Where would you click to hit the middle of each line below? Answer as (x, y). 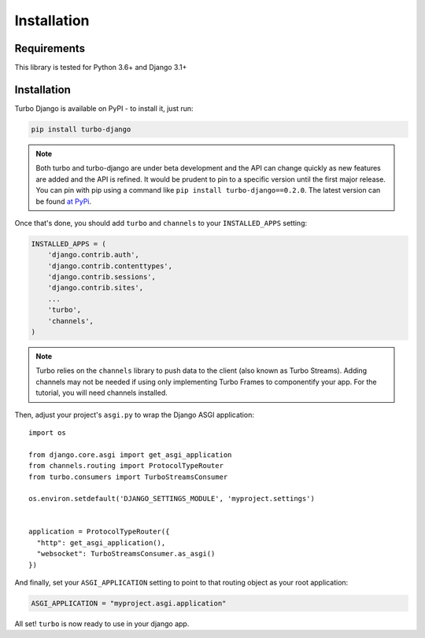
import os (47, 432)
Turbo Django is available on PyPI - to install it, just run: (104, 108)
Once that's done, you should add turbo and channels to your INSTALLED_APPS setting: (161, 223)
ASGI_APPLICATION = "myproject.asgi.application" (129, 603)
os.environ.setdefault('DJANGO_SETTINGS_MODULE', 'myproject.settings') (172, 499)
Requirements (50, 48)
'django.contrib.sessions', (102, 277)
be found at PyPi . (64, 201)
